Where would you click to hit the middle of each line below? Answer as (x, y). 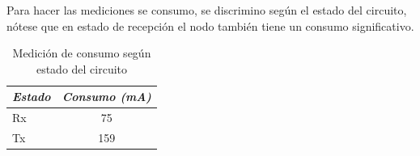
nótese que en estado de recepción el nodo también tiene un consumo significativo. (210, 25)
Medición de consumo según (82, 53)
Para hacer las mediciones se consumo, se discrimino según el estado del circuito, (207, 10)
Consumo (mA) (106, 97)
